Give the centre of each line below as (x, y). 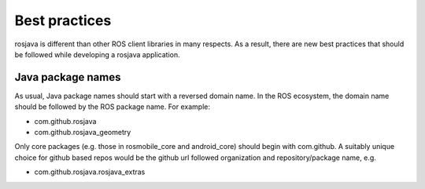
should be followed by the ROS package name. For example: (112, 107)
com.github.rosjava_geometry (83, 133)
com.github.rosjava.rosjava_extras (90, 172)
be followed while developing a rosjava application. (97, 54)
